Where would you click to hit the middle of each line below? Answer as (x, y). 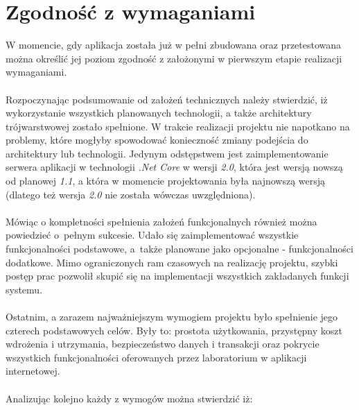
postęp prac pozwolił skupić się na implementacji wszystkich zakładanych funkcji (177, 276)
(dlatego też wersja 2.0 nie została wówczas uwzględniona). (131, 194)
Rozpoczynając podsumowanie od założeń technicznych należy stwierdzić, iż (167, 99)
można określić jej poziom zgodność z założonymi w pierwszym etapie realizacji (174, 58)
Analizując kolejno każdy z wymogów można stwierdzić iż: (129, 398)
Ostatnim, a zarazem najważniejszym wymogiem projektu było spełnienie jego (172, 316)
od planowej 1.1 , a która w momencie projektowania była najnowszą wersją (166, 181)
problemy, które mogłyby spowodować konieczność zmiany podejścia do (157, 140)
